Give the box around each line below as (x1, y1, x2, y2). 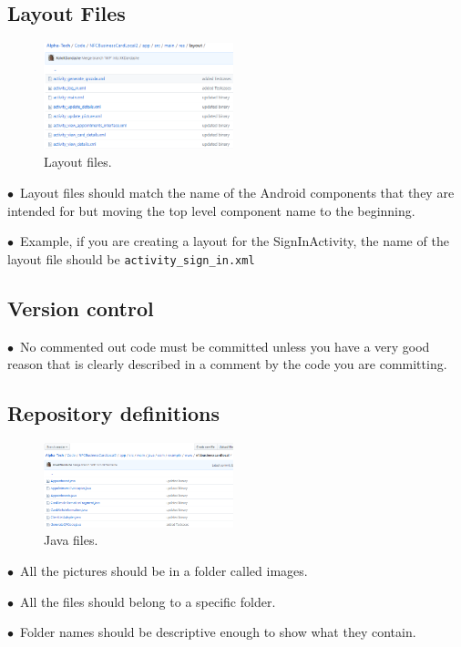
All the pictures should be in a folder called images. (19, 560, 308, 580)
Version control (7, 293, 154, 322)
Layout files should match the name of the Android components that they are (19, 183, 455, 201)
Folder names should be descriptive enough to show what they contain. (19, 622, 416, 642)
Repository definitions (7, 399, 220, 427)
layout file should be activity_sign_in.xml (7, 249, 255, 268)
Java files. (44, 530, 98, 549)
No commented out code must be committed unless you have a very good (19, 336, 430, 355)
